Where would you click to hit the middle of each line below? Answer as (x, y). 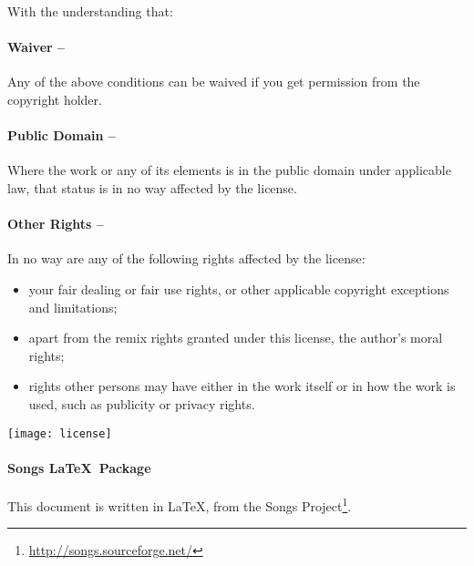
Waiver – (36, 47)
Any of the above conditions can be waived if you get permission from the (214, 82)
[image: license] (60, 433)
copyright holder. (55, 99)
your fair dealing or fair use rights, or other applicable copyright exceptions (239, 288)
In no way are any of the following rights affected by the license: (186, 258)
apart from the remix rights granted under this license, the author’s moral (236, 338)
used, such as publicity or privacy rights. (142, 403)
